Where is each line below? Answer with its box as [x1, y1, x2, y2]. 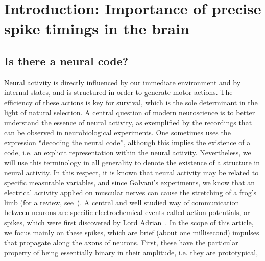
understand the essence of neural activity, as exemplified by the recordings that [4, 117, 252, 128]
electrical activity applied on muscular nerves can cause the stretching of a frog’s [4, 187, 257, 198]
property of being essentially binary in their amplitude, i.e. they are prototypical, [4, 247, 258, 257]
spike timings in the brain [4, 18, 189, 39]
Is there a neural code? [4, 53, 129, 68]
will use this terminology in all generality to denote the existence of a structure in [4, 157, 260, 168]
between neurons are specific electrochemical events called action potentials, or [4, 207, 250, 218]
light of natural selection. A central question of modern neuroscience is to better [4, 107, 255, 117]
